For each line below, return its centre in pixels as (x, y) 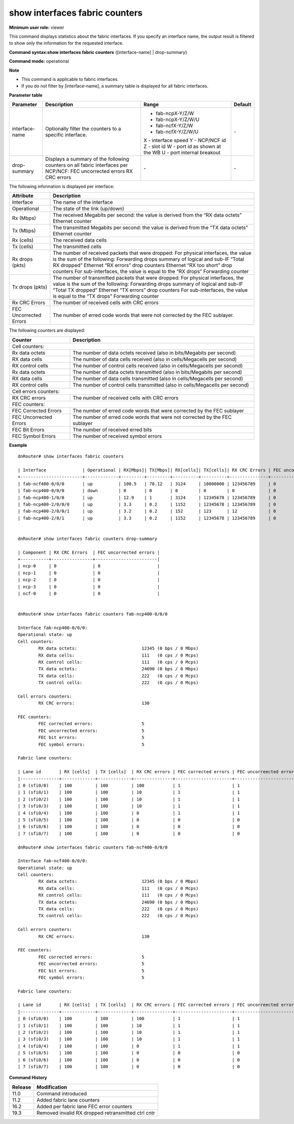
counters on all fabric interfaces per (87, 165)
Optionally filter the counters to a (83, 129)
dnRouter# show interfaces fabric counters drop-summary (88, 538)
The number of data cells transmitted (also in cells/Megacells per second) (158, 378)
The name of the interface (83, 202)
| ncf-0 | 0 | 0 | (89, 594)
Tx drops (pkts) (30, 287)
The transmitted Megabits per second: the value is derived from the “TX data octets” (150, 228)
